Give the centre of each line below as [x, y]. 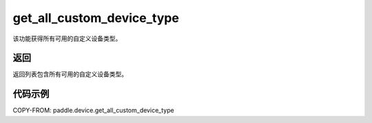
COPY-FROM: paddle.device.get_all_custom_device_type [94, 111]
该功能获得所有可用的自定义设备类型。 [67, 38]
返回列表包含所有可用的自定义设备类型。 [70, 74]
